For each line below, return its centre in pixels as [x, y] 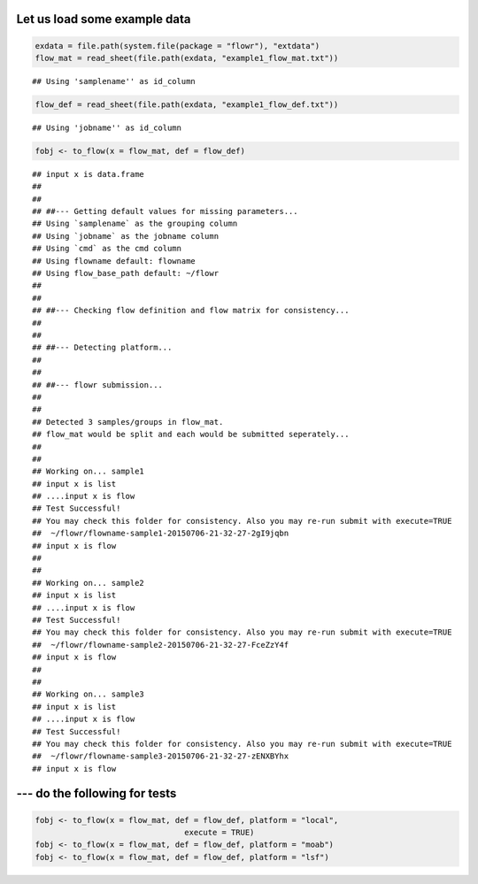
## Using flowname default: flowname [114, 261]
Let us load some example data [104, 19]
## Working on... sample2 [89, 583]
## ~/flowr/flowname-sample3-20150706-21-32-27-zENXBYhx [161, 756]
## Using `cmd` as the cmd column [107, 249]
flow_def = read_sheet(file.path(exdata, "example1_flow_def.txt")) [187, 104]
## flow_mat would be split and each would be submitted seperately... [191, 434]
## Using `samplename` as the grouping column [135, 224]
